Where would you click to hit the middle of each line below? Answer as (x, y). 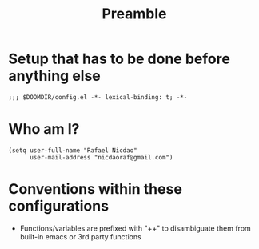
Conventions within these (95, 189)
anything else (55, 76)
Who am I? (44, 129)
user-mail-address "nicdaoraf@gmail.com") (101, 157)
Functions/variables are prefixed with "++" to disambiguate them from (135, 228)
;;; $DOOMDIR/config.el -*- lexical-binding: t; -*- (98, 97)
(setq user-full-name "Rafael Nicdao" (73, 150)
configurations (59, 206)
